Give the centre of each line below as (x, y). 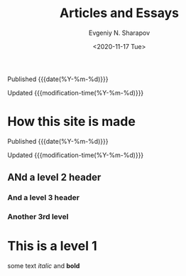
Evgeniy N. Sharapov (119, 33)
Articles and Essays (119, 13)
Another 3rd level (38, 217)
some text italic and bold (44, 266)
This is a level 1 (52, 246)
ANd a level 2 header (54, 177)
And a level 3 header (44, 198)
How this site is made (72, 122)
